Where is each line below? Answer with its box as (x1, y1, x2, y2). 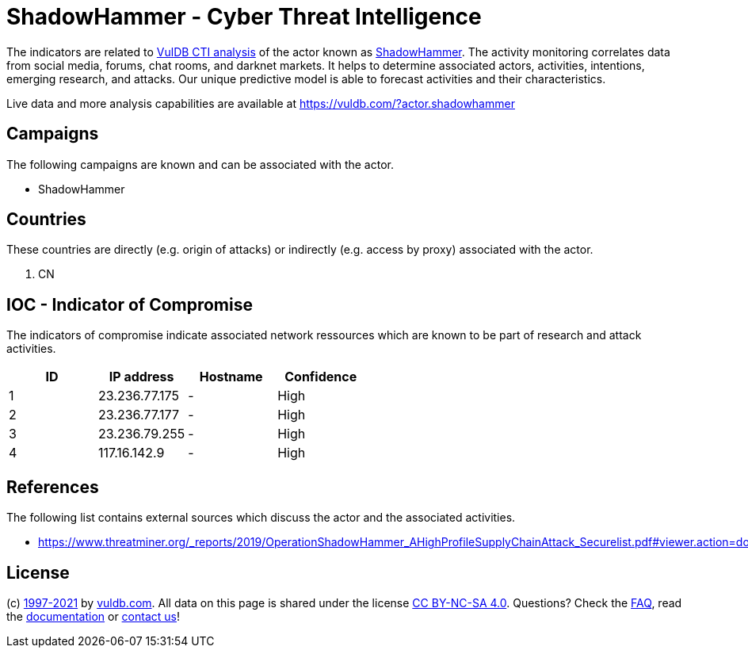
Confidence (284, 369, 357, 385)
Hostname (199, 369, 263, 385)
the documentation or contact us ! (6, 609, 180, 623)
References (6, 476, 99, 497)
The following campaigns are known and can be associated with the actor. (6, 157, 394, 171)
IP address (109, 369, 174, 385)
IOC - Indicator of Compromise (6, 294, 253, 315)
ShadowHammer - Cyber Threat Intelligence (6, 3, 482, 30)
